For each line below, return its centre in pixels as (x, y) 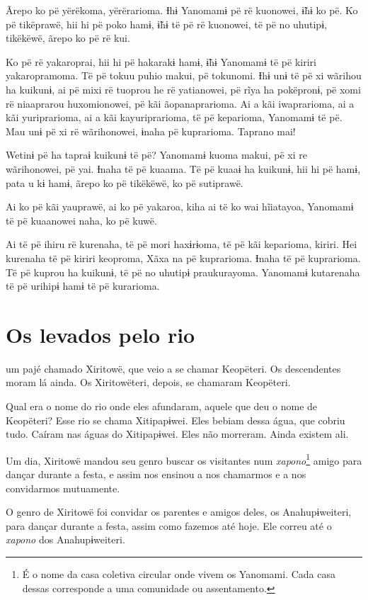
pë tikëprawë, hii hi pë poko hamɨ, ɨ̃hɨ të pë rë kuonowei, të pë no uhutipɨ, (166, 24)
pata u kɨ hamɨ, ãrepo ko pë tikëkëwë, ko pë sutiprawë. (125, 182)
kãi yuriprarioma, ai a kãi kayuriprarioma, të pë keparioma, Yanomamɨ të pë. (174, 117)
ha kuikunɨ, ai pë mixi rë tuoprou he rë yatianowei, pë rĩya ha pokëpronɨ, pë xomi (183, 89)
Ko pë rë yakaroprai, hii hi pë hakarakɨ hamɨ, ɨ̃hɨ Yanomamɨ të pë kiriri (161, 61)
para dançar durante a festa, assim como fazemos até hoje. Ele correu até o (169, 525)
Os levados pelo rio (100, 334)
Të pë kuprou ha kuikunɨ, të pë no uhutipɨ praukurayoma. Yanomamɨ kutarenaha (183, 272)
